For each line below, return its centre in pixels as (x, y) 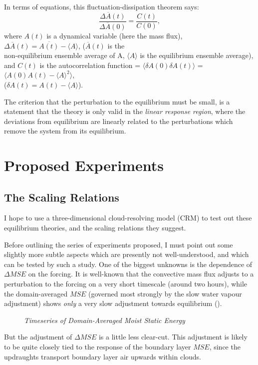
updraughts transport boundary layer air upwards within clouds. (103, 356)
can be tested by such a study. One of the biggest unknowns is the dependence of (128, 264)
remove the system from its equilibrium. (65, 131)
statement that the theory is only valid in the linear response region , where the (125, 111)
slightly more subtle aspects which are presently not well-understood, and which (127, 254)
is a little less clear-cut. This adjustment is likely (173, 337)
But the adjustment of (38, 337)
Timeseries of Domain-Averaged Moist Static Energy (105, 320)
